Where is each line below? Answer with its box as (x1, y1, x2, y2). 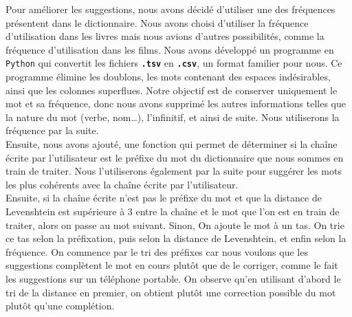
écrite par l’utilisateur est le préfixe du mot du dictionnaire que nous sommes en (5, 150, 344, 164)
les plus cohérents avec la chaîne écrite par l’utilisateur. (5, 177, 239, 191)
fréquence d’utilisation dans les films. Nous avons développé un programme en (5, 42, 334, 56)
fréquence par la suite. (5, 123, 99, 138)
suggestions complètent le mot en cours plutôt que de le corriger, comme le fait (5, 258, 338, 272)
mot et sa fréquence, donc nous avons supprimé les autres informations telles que (5, 96, 346, 111)
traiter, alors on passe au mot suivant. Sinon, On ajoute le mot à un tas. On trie (5, 217, 344, 232)
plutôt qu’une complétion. (5, 298, 115, 313)
